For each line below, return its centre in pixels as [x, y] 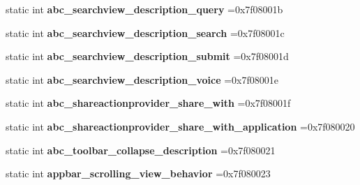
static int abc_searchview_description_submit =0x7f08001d [147, 56]
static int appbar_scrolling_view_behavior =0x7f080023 [138, 173]
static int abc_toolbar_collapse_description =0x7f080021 [141, 150]
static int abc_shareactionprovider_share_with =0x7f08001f [148, 103]
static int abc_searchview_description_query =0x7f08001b [144, 9]
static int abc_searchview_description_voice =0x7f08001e [142, 79]
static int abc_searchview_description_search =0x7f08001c [145, 32]
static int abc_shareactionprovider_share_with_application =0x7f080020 [180, 126]
